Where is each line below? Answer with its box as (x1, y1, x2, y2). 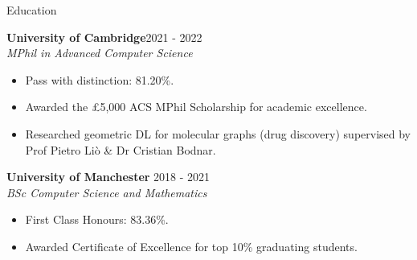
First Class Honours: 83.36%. (25, 211, 169, 228)
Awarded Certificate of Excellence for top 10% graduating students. (25, 237, 358, 254)
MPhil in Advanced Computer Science (6, 44, 193, 61)
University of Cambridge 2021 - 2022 (6, 28, 202, 45)
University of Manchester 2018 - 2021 (6, 168, 211, 185)
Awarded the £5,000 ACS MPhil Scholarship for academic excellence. (25, 98, 367, 115)
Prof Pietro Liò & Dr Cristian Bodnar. (25, 141, 216, 158)
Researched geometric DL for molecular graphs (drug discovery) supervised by (25, 125, 411, 142)
